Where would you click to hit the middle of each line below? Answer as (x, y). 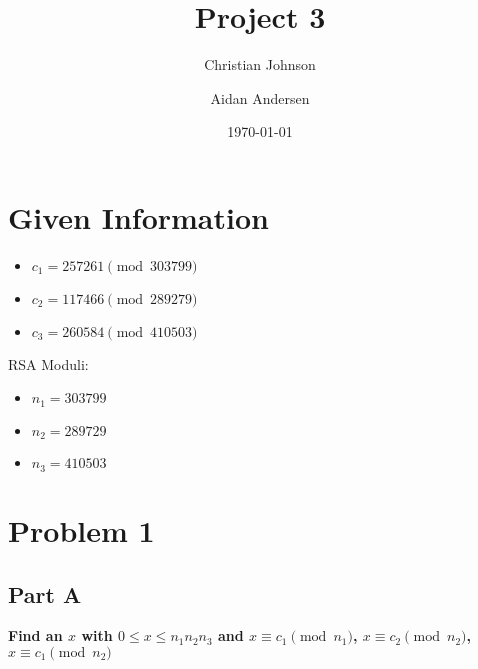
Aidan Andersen (260, 97)
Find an (35, 635)
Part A (45, 593)
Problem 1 (81, 529)
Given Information (138, 216)
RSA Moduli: (48, 363)
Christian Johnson (260, 64)
